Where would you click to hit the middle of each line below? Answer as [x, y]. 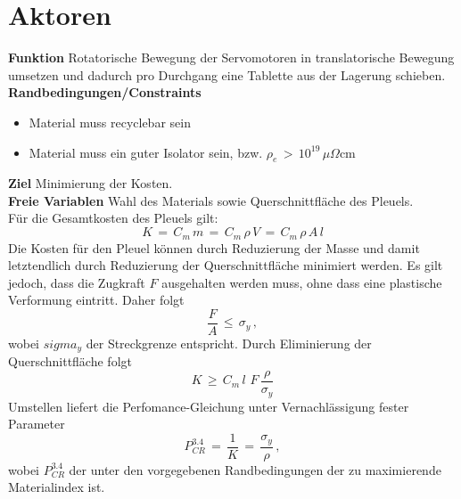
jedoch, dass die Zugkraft [77, 282]
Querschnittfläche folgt [70, 361]
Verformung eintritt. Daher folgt [96, 300]
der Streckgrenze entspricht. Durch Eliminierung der [229, 343]
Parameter [37, 424]
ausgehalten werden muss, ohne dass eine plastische [302, 282]
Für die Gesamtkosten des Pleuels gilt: [113, 218]
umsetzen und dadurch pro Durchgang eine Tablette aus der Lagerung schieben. [227, 74]
